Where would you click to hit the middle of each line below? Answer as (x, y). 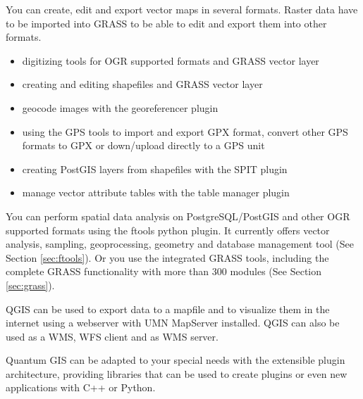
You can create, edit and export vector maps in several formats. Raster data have (182, 9)
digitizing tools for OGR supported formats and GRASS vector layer (171, 60)
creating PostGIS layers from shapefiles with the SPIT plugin (155, 169)
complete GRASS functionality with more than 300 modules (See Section (164, 271)
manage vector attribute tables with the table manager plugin (156, 192)
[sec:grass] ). (30, 285)
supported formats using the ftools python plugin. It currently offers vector (168, 230)
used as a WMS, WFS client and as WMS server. (112, 336)
